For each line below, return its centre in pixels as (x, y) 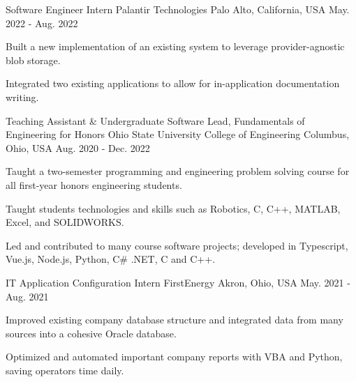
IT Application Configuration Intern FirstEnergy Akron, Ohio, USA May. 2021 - (178, 282)
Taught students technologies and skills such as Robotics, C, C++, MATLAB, (173, 208)
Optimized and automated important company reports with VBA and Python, (174, 357)
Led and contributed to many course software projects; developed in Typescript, (177, 245)
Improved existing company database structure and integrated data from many (175, 320)
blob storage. (33, 60)
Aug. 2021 (27, 296)
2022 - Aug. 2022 (42, 23)
